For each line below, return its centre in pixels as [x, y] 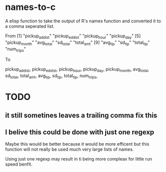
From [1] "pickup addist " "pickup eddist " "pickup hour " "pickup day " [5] [73, 36]
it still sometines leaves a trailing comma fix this [81, 115]
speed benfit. [19, 164]
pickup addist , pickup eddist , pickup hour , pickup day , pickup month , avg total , [77, 70]
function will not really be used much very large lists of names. [70, 149]
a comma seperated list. [30, 26]
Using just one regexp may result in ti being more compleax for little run [79, 159]
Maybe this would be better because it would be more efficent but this [77, 144]
